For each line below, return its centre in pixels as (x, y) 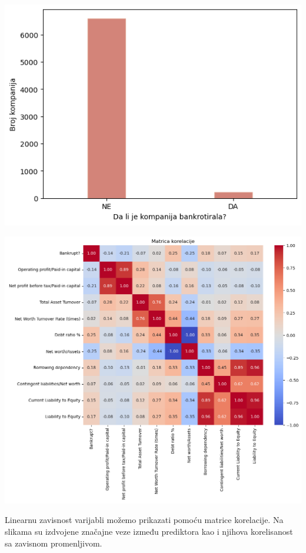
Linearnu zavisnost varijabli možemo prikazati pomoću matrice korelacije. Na (144, 520)
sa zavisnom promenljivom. (54, 543)
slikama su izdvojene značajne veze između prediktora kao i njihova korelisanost (149, 532)
